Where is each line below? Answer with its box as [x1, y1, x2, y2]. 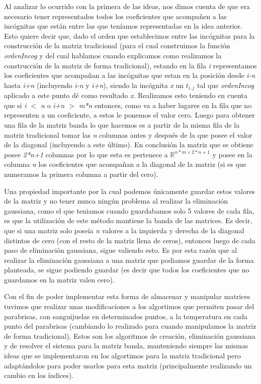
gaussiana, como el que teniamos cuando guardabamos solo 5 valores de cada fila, [4, 205, 254, 216]
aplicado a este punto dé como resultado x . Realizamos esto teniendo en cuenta [4, 90, 247, 101]
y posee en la [212, 149, 252, 159]
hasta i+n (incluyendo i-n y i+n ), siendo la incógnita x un [4, 79, 184, 90]
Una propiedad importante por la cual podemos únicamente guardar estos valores [4, 185, 255, 196]
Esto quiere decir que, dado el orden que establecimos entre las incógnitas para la [4, 30, 255, 41]
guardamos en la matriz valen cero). [4, 274, 115, 284]
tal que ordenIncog [197, 79, 254, 90]
